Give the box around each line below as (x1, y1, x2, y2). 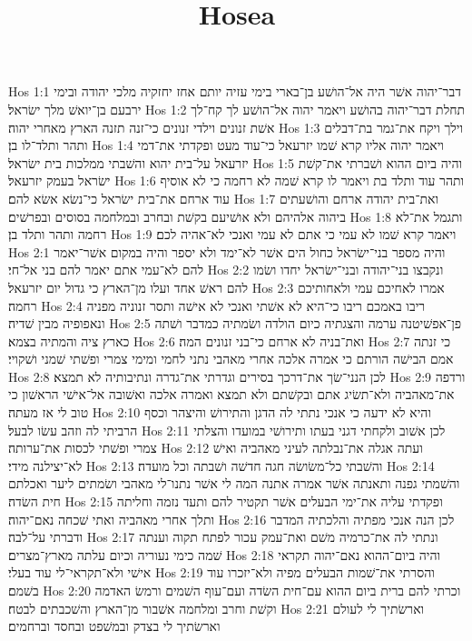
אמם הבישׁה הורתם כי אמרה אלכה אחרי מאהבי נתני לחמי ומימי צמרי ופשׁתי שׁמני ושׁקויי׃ (8, 349, 454, 368)
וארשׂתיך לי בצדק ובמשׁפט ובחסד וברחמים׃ (8, 616, 221, 636)
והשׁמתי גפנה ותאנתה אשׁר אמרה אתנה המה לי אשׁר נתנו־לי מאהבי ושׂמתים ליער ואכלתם (8, 474, 460, 493)
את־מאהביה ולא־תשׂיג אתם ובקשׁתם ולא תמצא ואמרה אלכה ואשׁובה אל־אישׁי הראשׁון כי (8, 385, 455, 404)
